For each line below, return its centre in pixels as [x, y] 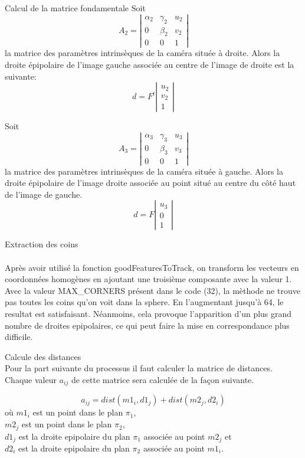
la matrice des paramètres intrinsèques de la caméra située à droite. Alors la [142, 53]
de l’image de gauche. [44, 194]
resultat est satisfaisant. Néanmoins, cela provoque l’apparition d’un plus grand [148, 314]
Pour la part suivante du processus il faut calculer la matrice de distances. [139, 368]
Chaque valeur [31, 380]
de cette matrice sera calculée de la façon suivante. [163, 380]
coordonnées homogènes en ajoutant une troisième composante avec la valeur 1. [148, 279]
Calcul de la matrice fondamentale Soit [75, 8]
